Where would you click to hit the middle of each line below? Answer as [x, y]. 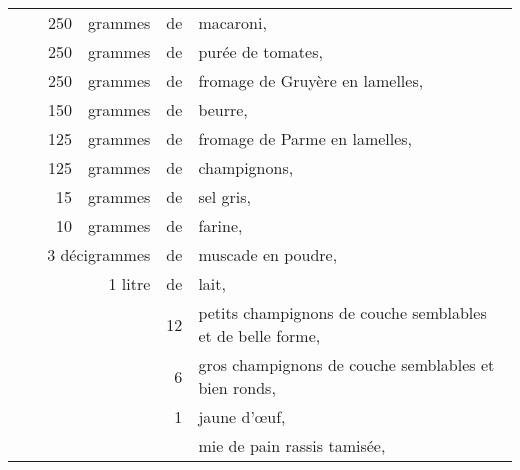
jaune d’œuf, [242, 416]
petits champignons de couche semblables [342, 312]
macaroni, [232, 22]
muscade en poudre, [268, 254]
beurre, [223, 109]
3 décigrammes [99, 254]
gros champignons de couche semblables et [346, 364]
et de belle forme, [259, 335]
